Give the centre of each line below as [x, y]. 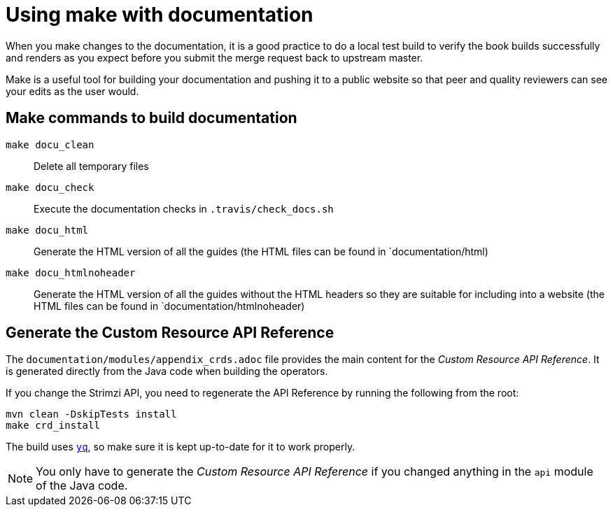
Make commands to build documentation [152, 118]
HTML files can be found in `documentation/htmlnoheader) [169, 306]
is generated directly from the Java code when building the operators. [167, 371]
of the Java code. [82, 486]
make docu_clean [50, 144]
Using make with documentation [160, 15]
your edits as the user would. [72, 91]
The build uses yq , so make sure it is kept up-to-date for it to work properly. [181, 447]
